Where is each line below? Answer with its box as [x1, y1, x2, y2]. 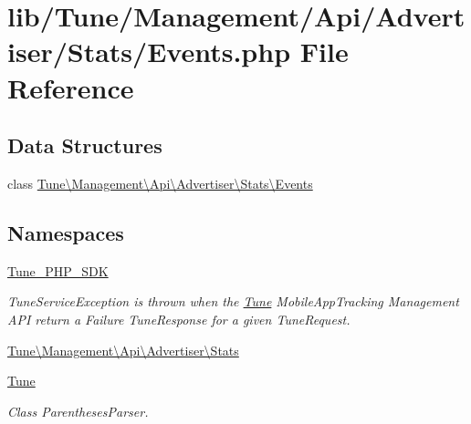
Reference [7, 68, 134, 106]
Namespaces [7, 218, 124, 246]
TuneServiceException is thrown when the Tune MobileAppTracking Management [7, 292, 459, 311]
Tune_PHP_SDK [7, 261, 109, 280]
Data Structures [7, 131, 162, 160]
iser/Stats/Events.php [7, 33, 291, 70]
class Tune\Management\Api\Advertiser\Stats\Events [7, 173, 313, 192]
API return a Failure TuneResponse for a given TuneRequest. [7, 309, 351, 328]
